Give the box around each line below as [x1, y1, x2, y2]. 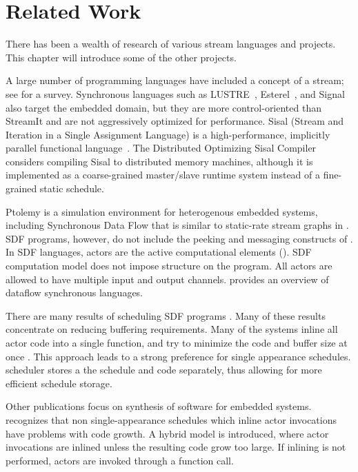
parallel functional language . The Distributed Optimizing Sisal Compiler [6, 141, 317, 155]
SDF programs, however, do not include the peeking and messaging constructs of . [6, 231, 353, 245]
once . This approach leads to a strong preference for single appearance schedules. [6, 349, 351, 363]
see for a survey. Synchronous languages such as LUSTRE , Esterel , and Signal [6, 86, 345, 101]
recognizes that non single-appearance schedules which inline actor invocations [6, 412, 337, 427]
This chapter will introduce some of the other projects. [6, 50, 237, 64]
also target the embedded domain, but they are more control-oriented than [6, 100, 321, 114]
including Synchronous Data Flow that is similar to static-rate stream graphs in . [6, 218, 349, 232]
